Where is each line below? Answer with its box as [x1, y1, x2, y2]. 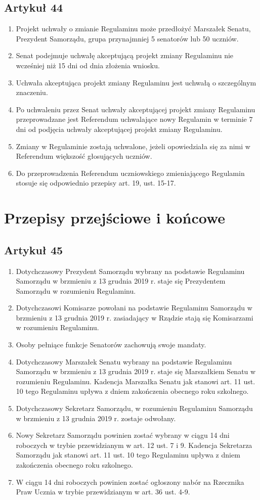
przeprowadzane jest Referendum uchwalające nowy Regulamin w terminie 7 [16, 114, 253, 124]
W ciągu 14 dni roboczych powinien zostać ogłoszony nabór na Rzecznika [16, 476, 244, 487]
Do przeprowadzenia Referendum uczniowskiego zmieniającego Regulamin [16, 167, 245, 178]
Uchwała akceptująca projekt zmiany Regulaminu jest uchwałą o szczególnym [16, 77, 256, 87]
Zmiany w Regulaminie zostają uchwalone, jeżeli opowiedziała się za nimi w [16, 141, 250, 151]
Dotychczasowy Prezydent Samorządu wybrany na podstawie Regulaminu [16, 265, 245, 276]
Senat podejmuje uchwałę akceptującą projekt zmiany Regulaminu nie [16, 50, 234, 61]
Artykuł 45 [4, 242, 63, 257]
